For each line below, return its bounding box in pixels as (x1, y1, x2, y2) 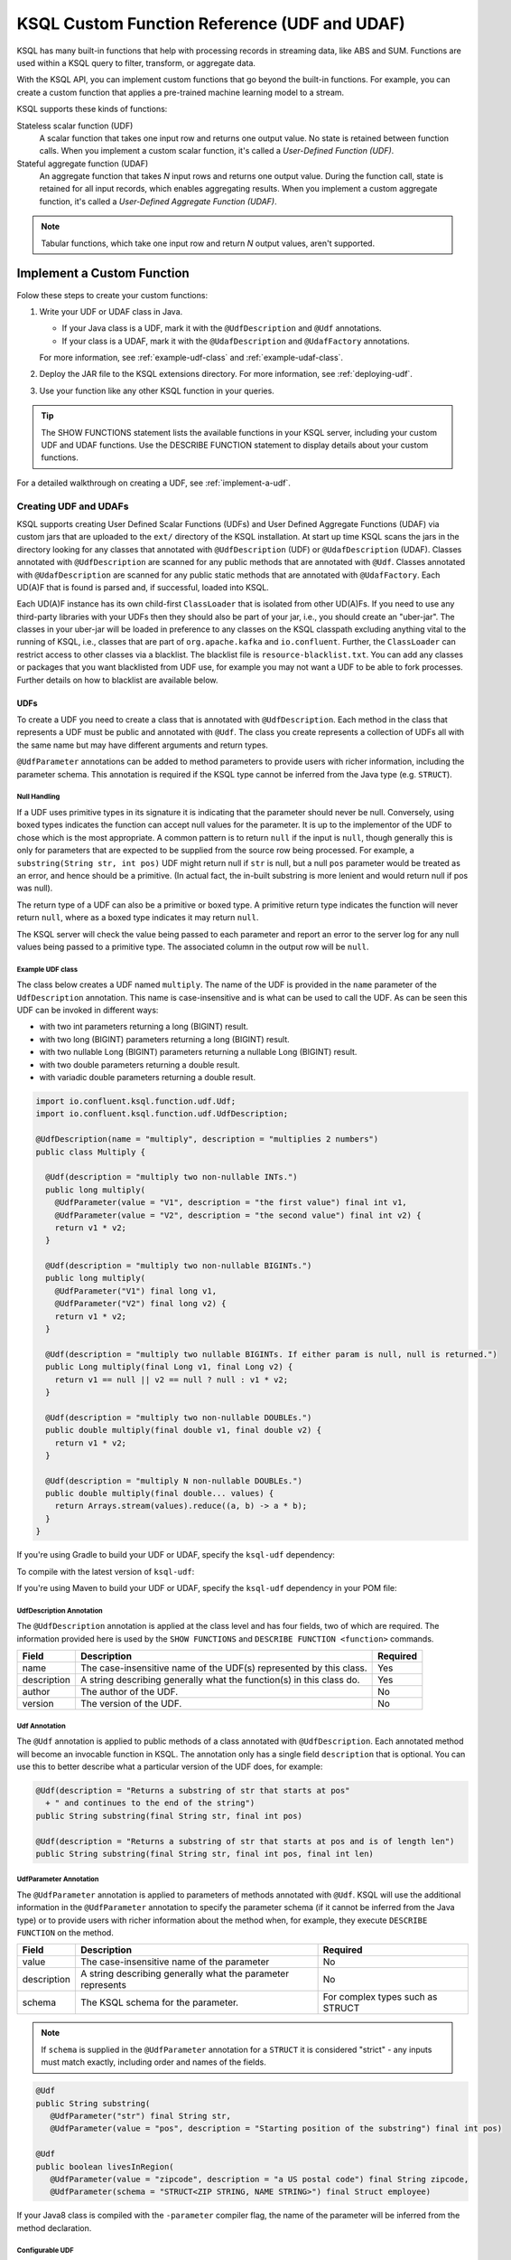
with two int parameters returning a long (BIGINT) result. (39, 1022, 248, 1032)
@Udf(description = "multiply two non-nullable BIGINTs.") (45, 1261, 312, 1271)
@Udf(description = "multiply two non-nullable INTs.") (45, 1172, 298, 1182)
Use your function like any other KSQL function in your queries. (39, 385, 274, 396)
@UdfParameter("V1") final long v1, (54, 1285, 217, 1296)
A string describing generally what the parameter (79, 1967, 289, 1980)
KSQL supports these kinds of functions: (16, 104, 168, 115)
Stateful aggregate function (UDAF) (16, 158, 149, 169)
